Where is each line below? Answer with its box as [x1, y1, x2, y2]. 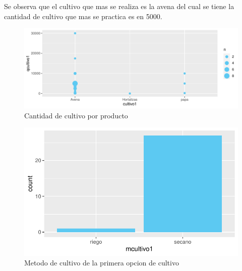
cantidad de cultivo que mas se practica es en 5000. [4, 11, 162, 21]
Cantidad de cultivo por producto [24, 110, 128, 120]
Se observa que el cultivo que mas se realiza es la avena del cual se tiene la [4, 1, 234, 11]
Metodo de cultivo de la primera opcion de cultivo [24, 257, 179, 268]
